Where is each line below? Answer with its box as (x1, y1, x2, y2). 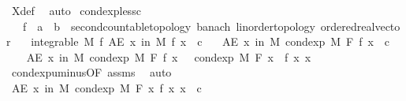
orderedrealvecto (320, 17, 400, 34)
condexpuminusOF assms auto (11, 64, 172, 80)
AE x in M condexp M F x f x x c (11, 79, 202, 95)
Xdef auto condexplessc (11, 2, 141, 18)
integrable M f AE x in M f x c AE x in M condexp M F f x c (31, 33, 390, 50)
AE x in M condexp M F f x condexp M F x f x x (26, 48, 311, 65)
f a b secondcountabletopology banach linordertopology (22, 17, 315, 34)
